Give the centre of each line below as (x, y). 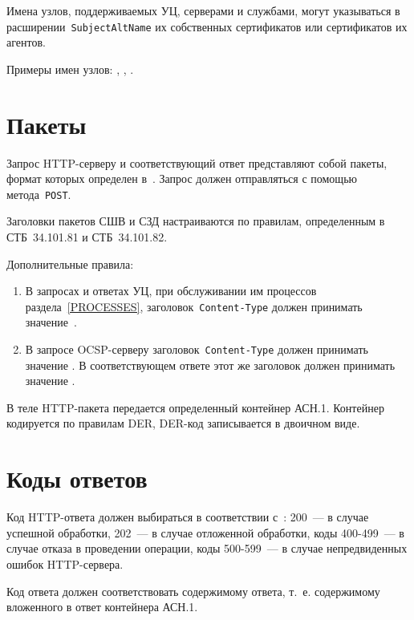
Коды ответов (77, 478)
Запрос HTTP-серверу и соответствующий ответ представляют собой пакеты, (197, 162)
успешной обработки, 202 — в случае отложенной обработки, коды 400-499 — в (205, 532)
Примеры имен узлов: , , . (70, 69)
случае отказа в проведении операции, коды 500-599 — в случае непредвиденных (207, 548)
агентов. (26, 42)
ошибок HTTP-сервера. (65, 563)
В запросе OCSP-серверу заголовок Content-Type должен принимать (197, 349)
